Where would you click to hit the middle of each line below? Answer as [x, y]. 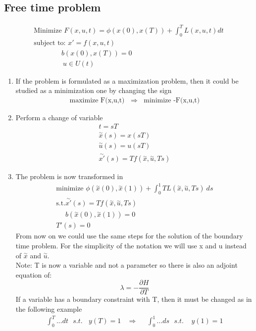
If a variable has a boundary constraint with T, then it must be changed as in [134, 299]
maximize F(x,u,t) [97, 100]
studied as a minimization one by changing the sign [94, 90]
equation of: [34, 274]
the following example [49, 309]
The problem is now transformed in [69, 176]
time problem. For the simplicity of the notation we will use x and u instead [131, 246]
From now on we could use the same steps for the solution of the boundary [129, 236]
